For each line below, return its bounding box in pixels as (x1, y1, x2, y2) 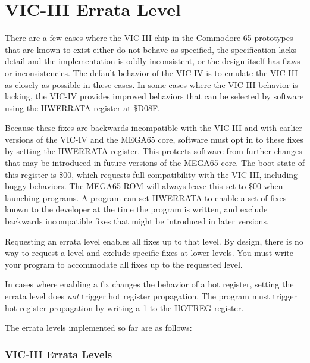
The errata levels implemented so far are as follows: (5, 321, 192, 334)
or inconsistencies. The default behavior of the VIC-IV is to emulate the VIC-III (5, 66, 298, 79)
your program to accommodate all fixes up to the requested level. (5, 258, 243, 270)
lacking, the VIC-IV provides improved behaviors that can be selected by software (5, 90, 304, 102)
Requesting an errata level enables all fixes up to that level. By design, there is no (5, 234, 303, 247)
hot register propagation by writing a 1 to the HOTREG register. (5, 301, 244, 314)
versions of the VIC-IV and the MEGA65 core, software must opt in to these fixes (5, 133, 303, 145)
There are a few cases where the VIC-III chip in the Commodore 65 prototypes (5, 32, 293, 44)
